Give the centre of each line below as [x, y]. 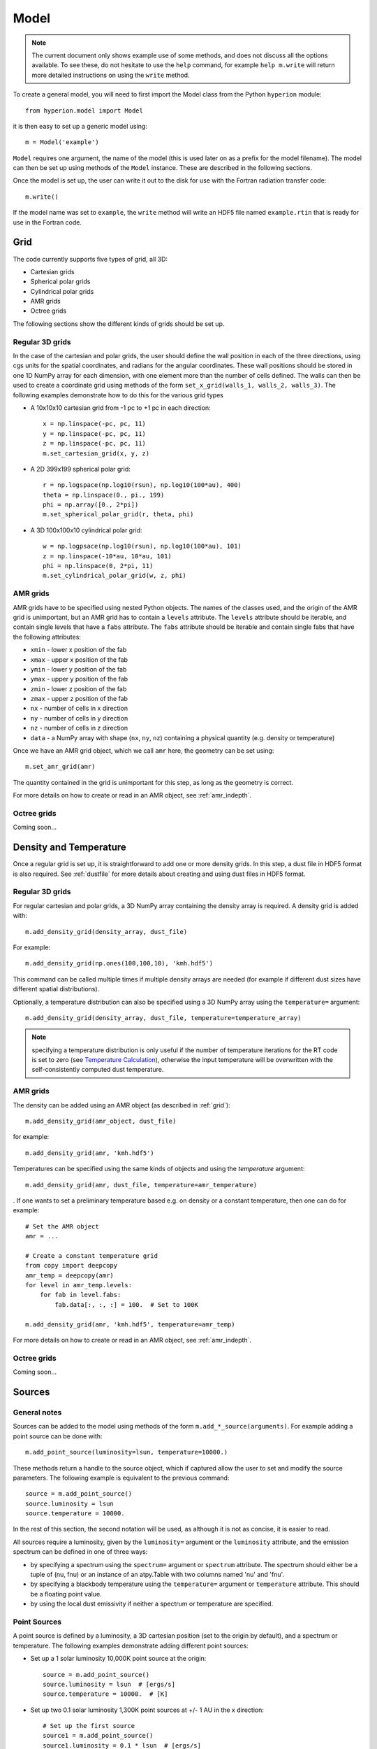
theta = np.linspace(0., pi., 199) [104, 495]
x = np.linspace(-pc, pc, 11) [95, 424]
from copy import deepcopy [72, 1266]
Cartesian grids [52, 271]
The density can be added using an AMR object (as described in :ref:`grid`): [121, 1105]
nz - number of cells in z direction [79, 728]
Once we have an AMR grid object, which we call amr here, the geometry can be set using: [143, 751]
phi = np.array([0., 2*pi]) [91, 505]
